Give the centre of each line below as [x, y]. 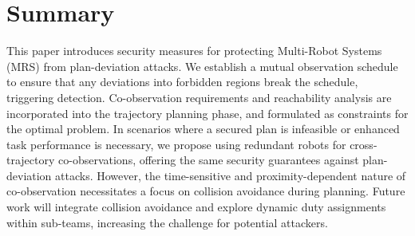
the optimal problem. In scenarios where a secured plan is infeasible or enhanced [203, 129]
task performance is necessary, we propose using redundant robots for [176, 144]
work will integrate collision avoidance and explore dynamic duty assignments [196, 207]
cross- [364, 144]
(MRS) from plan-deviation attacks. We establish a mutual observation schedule [202, 66]
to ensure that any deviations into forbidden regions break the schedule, [182, 82]
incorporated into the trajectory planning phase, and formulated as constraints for [207, 113]
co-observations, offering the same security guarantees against [209, 160]
